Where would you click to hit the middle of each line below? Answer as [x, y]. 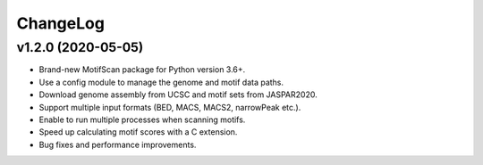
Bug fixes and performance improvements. [118, 144]
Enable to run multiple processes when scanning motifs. [142, 120]
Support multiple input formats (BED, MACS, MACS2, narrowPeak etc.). [170, 107]
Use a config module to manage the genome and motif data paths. [161, 82]
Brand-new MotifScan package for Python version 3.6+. [142, 70]
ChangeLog [60, 23]
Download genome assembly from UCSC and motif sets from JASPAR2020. [178, 95]
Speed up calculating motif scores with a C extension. [138, 132]
